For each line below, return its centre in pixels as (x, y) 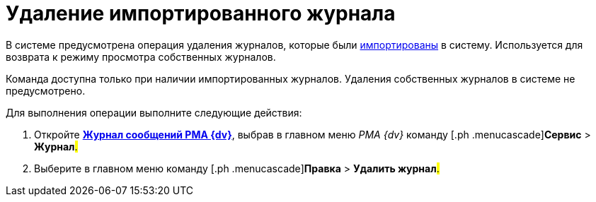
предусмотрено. (46, 90)
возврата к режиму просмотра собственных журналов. (141, 57)
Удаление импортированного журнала (201, 13)
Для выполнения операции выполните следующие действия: (154, 112)
